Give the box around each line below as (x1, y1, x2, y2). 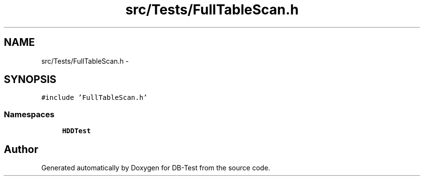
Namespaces (4, 109, 55, 119)
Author (4, 143, 38, 155)
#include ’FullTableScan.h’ (41, 94, 148, 102)
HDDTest (62, 127, 91, 135)
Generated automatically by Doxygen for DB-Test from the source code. (41, 164, 271, 172)
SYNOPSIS (4, 73, 57, 86)
